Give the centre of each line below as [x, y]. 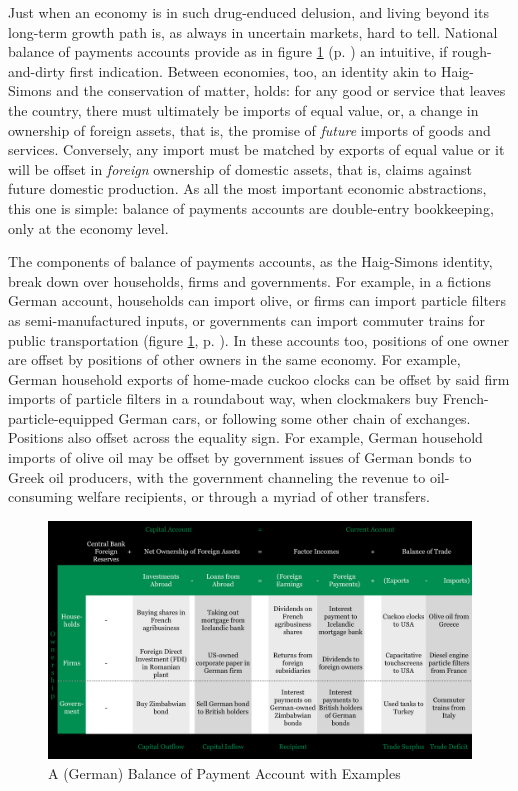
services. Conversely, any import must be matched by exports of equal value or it [256, 149]
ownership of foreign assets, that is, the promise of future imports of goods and [249, 129]
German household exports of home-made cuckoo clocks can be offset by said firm [259, 378]
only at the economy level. [88, 227]
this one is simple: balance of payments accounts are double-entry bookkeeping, [251, 207]
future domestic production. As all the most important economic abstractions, [247, 188]
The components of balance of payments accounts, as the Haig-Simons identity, [250, 261]
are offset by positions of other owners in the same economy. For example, [234, 359]
